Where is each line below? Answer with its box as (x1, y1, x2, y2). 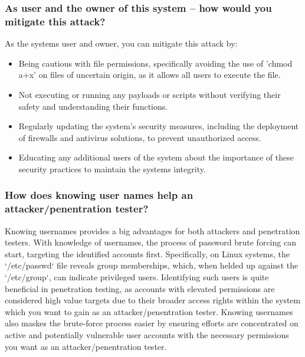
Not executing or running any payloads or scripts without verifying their (18, 88, 281, 100)
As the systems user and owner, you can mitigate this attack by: (5, 37, 238, 50)
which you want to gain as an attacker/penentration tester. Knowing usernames (5, 305, 293, 317)
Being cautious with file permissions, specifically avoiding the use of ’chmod (18, 57, 293, 69)
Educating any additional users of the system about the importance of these (18, 151, 294, 163)
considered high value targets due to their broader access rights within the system (5, 294, 301, 306)
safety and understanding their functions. (18, 100, 168, 112)
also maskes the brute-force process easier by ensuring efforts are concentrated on (5, 317, 299, 329)
